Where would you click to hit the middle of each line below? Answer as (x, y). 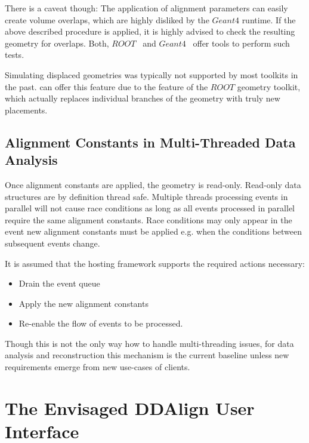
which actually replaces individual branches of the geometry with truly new (143, 98)
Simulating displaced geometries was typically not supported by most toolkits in (152, 74)
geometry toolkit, (269, 86)
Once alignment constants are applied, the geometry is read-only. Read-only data (153, 184)
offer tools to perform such (241, 43)
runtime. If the (269, 19)
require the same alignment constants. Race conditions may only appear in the (149, 219)
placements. (26, 110)
